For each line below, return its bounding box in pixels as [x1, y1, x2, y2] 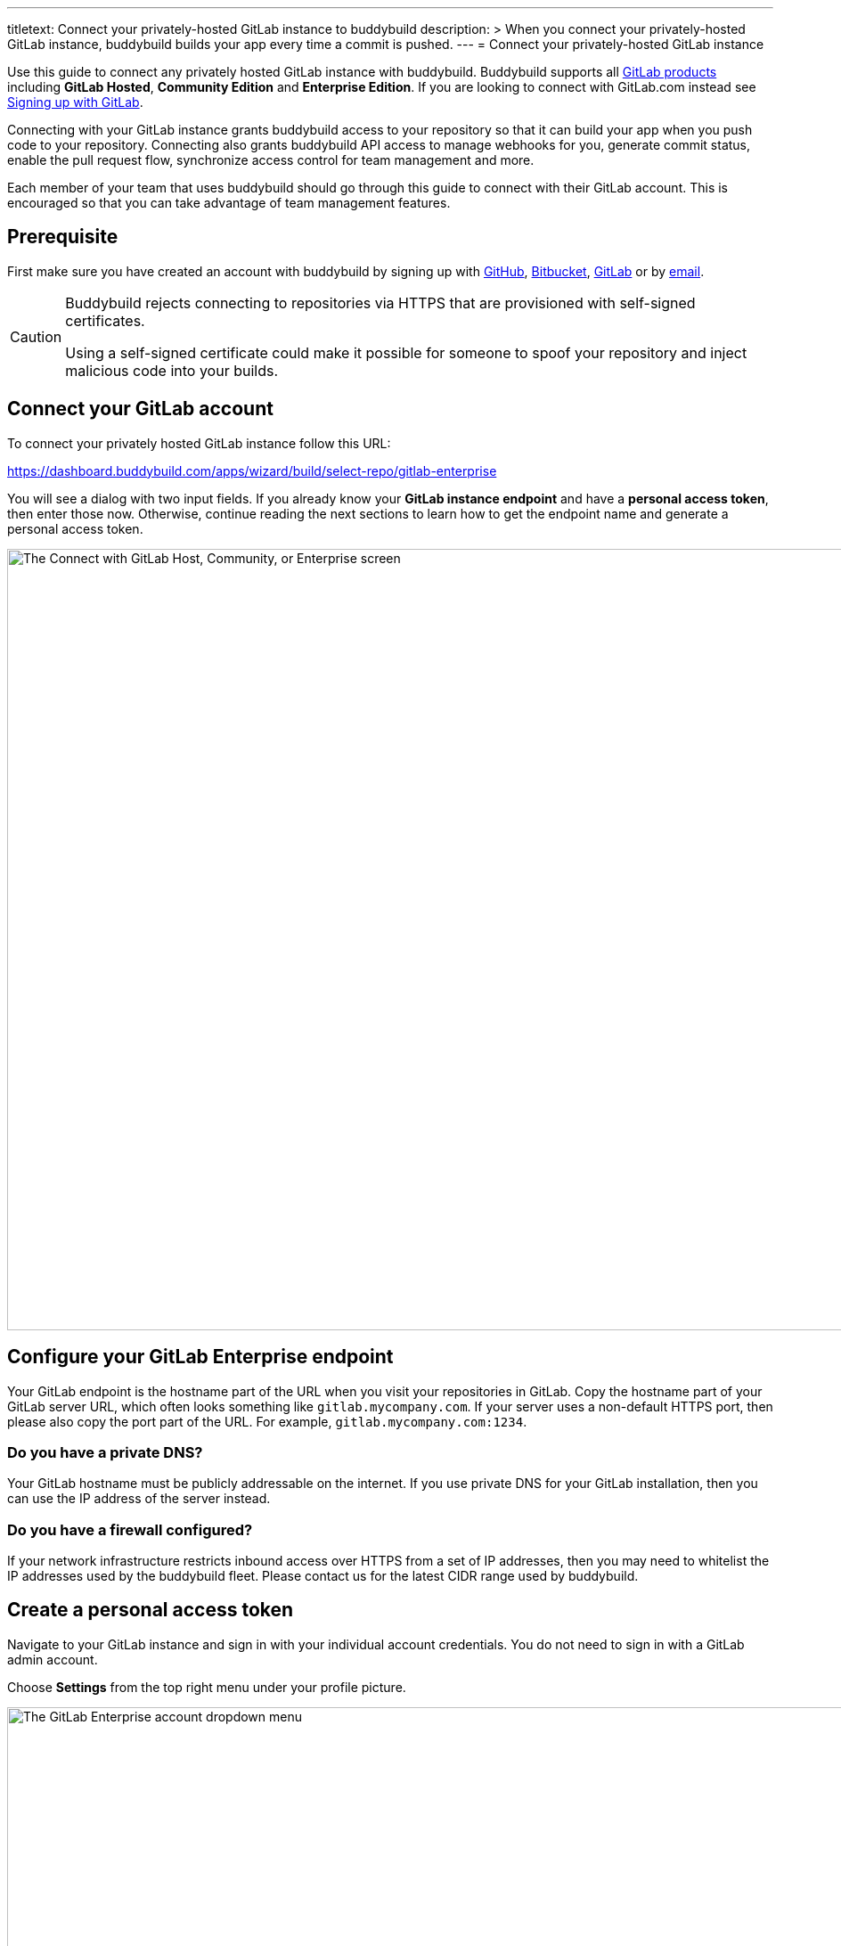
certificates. [65, 311, 145, 330]
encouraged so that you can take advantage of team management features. [7, 195, 451, 210]
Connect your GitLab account [7, 397, 274, 421]
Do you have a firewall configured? [7, 1520, 253, 1539]
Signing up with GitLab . [7, 94, 143, 110]
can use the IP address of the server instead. [7, 1491, 271, 1507]
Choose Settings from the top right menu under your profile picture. [7, 1679, 406, 1695]
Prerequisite [7, 225, 118, 249]
